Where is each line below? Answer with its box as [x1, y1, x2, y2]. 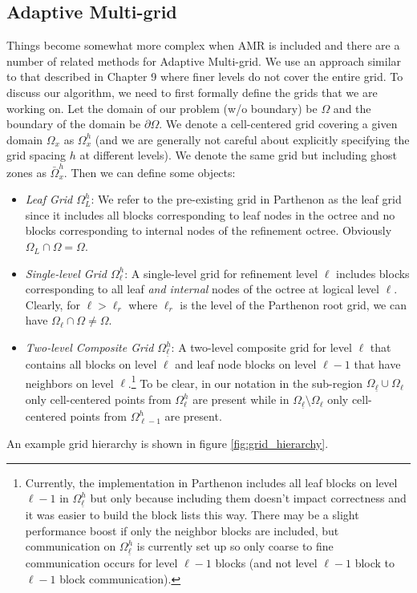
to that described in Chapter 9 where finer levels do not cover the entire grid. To [6, 68, 403, 85]
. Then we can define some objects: [63, 163, 236, 180]
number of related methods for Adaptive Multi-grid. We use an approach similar [6, 52, 402, 69]
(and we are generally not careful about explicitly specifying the [95, 131, 410, 147]
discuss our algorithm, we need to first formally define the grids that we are [6, 83, 378, 100]
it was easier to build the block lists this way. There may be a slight [25, 506, 359, 523]
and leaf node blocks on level [175, 356, 317, 373]
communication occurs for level [25, 555, 178, 571]
